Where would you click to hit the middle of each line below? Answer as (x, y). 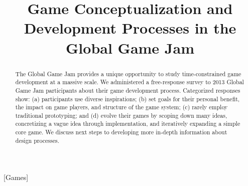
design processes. (37, 140)
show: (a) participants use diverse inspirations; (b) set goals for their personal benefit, (128, 99)
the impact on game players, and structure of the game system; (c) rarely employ (121, 107)
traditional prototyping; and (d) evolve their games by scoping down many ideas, (121, 115)
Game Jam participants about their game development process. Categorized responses (128, 90)
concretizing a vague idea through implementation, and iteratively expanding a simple (128, 124)
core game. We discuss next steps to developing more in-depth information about (121, 132)
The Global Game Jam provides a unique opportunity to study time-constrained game (128, 73)
